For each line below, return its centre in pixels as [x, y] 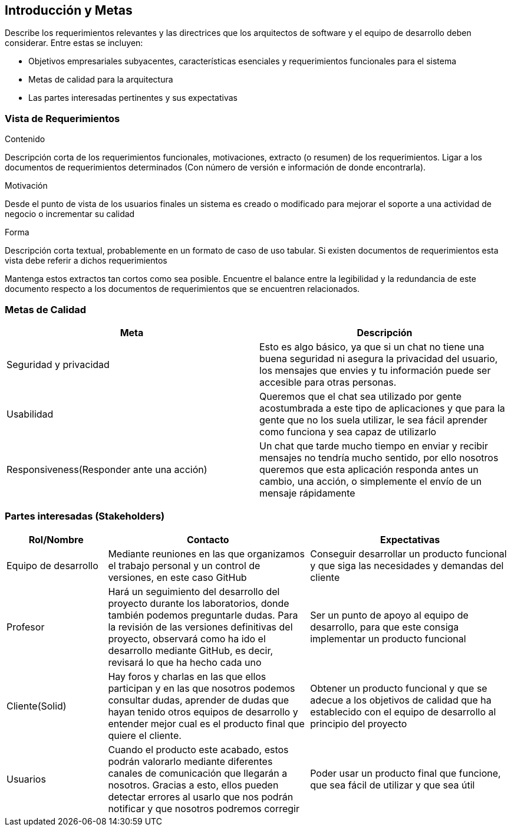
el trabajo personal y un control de [184, 565]
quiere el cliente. [145, 735]
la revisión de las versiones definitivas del [200, 627]
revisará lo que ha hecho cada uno [185, 662]
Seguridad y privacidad [58, 364]
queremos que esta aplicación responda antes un [369, 469]
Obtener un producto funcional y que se [399, 688]
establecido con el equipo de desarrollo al [403, 712]
